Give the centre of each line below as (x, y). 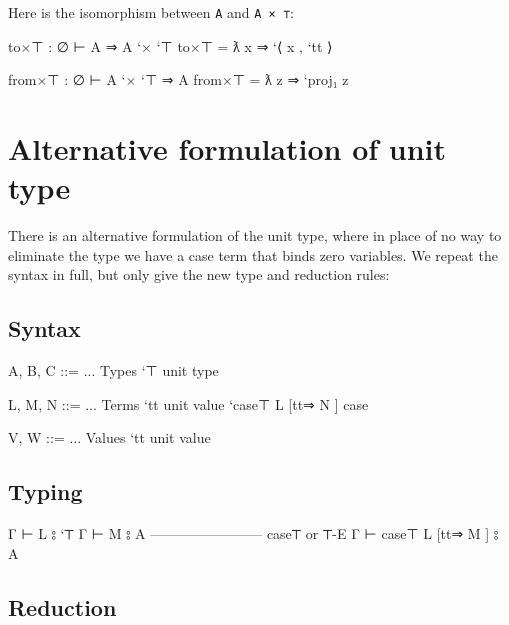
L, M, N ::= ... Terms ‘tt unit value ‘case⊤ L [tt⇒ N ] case (188, 403)
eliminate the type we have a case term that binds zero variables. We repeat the (253, 254)
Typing (45, 491)
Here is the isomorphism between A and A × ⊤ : (151, 12)
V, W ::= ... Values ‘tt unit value (109, 437)
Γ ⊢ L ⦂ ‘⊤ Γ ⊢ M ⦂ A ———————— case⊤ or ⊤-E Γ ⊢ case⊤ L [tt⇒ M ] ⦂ (253, 533)
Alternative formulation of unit (227, 148)
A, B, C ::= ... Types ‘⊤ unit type (113, 370)
